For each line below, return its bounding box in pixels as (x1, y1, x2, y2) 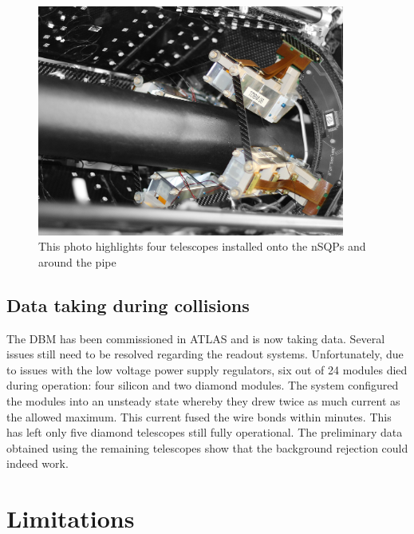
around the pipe (38, 253, 116, 270)
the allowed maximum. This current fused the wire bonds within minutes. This (6, 408, 392, 425)
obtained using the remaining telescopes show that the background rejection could (6, 439, 408, 456)
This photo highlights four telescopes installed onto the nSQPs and (38, 238, 366, 255)
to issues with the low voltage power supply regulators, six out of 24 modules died (6, 361, 408, 378)
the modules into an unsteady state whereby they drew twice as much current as (6, 392, 400, 409)
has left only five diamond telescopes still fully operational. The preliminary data (6, 424, 403, 441)
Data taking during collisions (6, 292, 250, 317)
